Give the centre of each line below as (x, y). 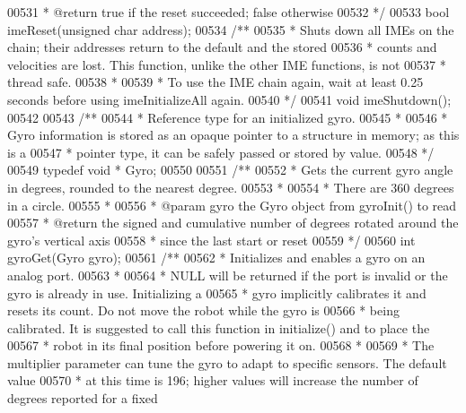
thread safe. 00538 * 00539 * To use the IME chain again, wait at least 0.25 (215, 82)
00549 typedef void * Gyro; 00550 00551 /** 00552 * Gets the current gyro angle (230, 170)
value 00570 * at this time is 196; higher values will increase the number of (213, 380)
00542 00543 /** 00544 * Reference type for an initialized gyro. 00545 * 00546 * (228, 117)
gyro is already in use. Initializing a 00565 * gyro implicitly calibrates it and (217, 293)
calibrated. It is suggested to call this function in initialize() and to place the (219, 327)
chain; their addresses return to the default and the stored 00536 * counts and (222, 47)
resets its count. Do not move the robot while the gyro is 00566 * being (203, 310)
